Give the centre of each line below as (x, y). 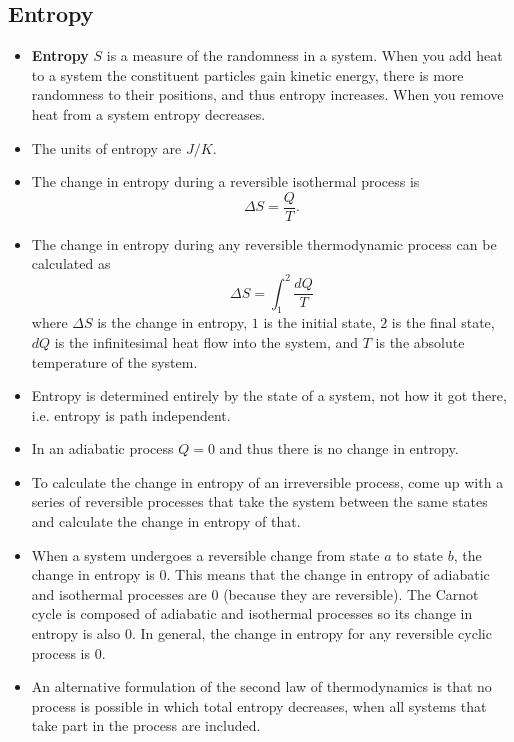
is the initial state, (319, 322)
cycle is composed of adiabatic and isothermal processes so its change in (252, 613)
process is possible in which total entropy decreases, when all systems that (259, 705)
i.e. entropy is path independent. (131, 414)
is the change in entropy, (172, 322)
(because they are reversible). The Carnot (351, 593)
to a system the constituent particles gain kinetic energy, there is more (247, 74)
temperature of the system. (114, 361)
